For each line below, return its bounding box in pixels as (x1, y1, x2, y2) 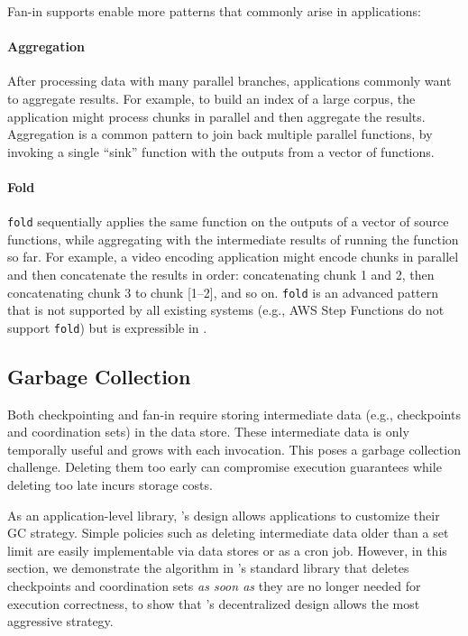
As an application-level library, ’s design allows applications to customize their (7, 505, 440, 524)
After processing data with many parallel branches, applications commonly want (7, 71, 452, 90)
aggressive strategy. (7, 612, 114, 631)
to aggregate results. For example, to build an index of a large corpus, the (7, 88, 416, 107)
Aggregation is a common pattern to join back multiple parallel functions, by (7, 124, 433, 143)
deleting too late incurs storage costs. (7, 475, 213, 494)
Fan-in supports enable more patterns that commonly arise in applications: (7, 2, 421, 20)
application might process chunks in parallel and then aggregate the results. (7, 106, 426, 125)
